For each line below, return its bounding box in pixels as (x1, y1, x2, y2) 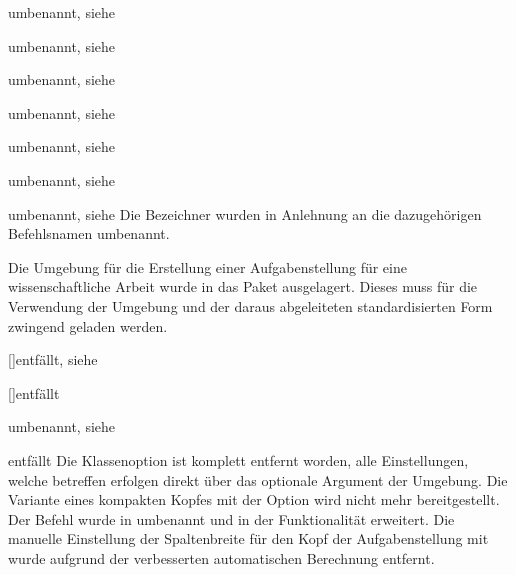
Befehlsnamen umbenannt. (8, 223, 170, 244)
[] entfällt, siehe (8, 349, 98, 370)
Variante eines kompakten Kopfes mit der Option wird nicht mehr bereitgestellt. (8, 489, 500, 510)
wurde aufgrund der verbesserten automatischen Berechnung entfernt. (8, 547, 435, 568)
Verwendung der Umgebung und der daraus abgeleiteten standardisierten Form (8, 295, 493, 316)
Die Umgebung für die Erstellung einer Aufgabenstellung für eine (8, 256, 407, 277)
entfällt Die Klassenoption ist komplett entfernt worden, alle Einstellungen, (8, 449, 469, 470)
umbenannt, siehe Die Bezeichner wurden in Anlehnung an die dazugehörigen (8, 203, 482, 224)
